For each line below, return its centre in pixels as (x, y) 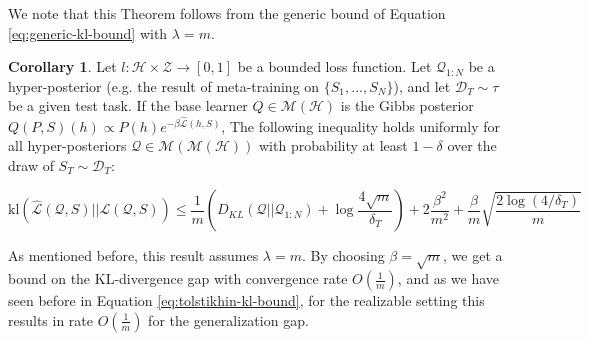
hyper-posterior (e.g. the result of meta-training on (164, 85)
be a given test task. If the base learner (128, 105)
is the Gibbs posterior (407, 105)
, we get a (473, 255)
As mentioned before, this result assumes (133, 255)
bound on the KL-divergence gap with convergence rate (178, 278)
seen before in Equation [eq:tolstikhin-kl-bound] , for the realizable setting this (246, 300)
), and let (422, 85)
